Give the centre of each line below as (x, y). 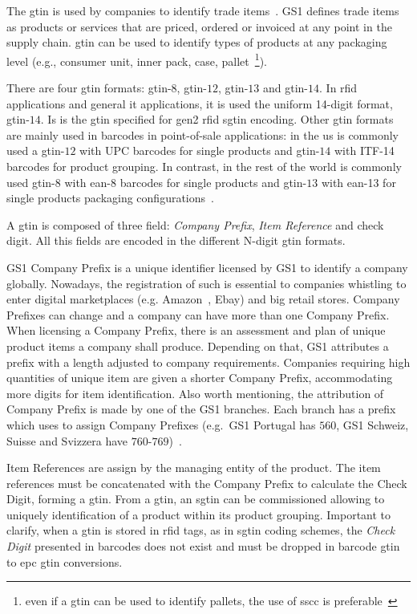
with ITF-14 (364, 150)
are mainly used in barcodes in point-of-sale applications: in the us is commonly (203, 134)
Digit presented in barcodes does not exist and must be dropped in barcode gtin (203, 546)
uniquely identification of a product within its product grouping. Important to (199, 514)
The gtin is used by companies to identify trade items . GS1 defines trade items (203, 10)
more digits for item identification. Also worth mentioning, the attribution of (195, 393)
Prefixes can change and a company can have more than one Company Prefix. (198, 314)
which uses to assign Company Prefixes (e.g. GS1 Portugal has (161, 424)
